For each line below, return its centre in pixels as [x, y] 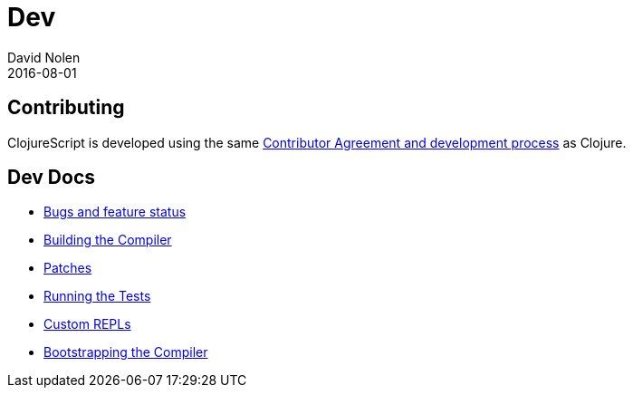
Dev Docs [52, 178]
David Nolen [44, 57]
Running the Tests [97, 296]
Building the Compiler [108, 240]
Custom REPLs [87, 324]
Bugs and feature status [115, 212]
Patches [68, 268]
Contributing [66, 108]
